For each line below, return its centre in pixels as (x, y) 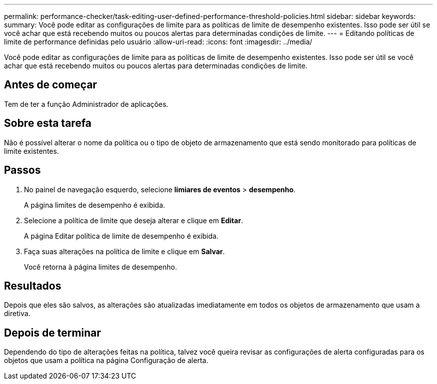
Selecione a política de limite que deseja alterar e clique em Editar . (134, 220)
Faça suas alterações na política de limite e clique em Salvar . (124, 251)
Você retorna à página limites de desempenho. (101, 267)
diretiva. (17, 314)
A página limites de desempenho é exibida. (95, 205)
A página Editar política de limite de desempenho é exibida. (121, 236)
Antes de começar (51, 85)
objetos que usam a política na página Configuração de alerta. (106, 361)
